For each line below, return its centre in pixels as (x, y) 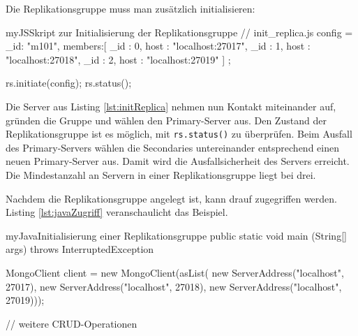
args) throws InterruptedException (80, 249)
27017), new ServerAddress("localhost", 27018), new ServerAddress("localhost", (174, 286)
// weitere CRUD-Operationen (72, 323)
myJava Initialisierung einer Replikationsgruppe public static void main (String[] (176, 235)
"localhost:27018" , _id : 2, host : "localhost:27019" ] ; (118, 59)
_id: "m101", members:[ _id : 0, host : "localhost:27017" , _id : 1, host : (158, 46)
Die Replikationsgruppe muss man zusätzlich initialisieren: (130, 8)
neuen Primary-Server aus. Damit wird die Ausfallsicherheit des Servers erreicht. (178, 161)
